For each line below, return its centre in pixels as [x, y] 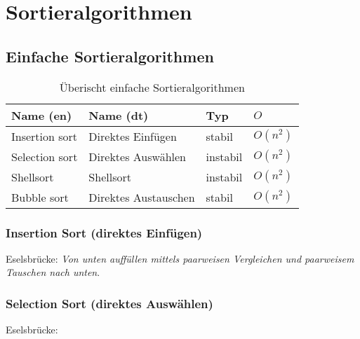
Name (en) [42, 115]
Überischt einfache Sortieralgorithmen [152, 87]
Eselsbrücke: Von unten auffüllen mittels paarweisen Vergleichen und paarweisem [180, 258]
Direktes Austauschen [142, 197]
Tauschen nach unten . [53, 272]
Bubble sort [40, 197]
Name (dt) [119, 115]
